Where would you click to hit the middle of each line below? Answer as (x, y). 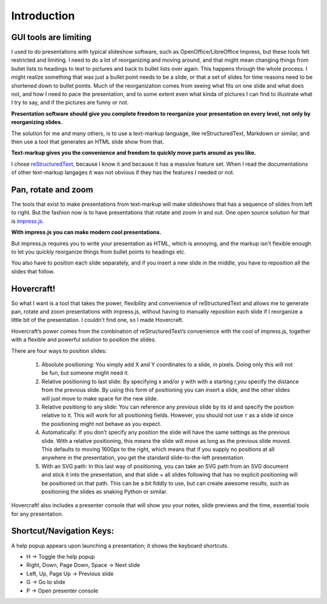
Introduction (43, 16)
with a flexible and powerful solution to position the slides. (84, 340)
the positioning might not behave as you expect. (101, 424)
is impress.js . (28, 221)
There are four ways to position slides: (59, 350)
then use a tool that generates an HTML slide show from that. (88, 142)
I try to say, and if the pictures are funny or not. (70, 102)
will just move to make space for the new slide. (100, 398)
